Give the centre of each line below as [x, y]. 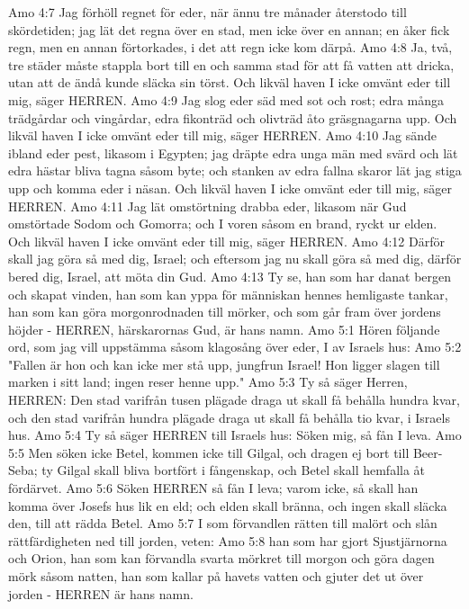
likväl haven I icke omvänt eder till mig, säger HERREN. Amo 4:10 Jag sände [222, 135]
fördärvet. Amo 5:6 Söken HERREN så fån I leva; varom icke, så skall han [213, 488]
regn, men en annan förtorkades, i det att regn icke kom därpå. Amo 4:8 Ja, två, [230, 47]
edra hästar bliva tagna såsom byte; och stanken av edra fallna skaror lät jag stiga [235, 170]
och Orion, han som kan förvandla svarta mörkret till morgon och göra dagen [221, 558]
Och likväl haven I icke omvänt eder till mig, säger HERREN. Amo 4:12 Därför [226, 241]
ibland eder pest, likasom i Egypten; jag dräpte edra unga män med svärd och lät [233, 152]
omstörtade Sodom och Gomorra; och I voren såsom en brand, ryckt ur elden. [223, 224]
